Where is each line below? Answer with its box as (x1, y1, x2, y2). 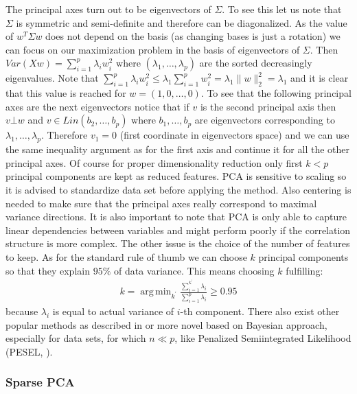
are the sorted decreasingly (199, 56, 312, 70)
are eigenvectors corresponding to (194, 113, 335, 127)
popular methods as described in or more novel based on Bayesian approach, (5, 317, 327, 332)
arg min (140, 287, 172, 297)
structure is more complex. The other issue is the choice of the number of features (5, 236, 350, 251)
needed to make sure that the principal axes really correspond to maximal (5, 196, 317, 210)
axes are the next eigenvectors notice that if (5, 99, 189, 113)
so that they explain (5, 263, 90, 277)
